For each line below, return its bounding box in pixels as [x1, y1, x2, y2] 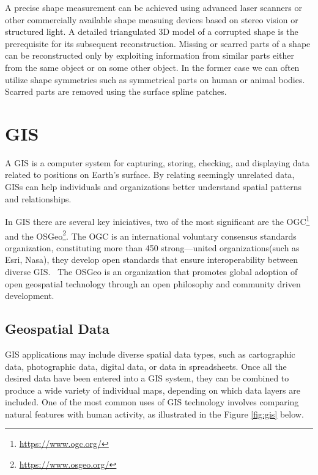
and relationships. [5, 192, 72, 205]
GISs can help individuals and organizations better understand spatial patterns [5, 180, 301, 193]
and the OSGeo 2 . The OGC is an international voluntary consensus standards [5, 227, 297, 242]
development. [5, 289, 54, 302]
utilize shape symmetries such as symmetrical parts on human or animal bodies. [5, 73, 305, 86]
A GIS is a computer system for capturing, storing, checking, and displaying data [5, 156, 310, 169]
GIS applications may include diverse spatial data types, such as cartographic [5, 347, 295, 360]
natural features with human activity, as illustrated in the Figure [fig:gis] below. [5, 407, 304, 420]
